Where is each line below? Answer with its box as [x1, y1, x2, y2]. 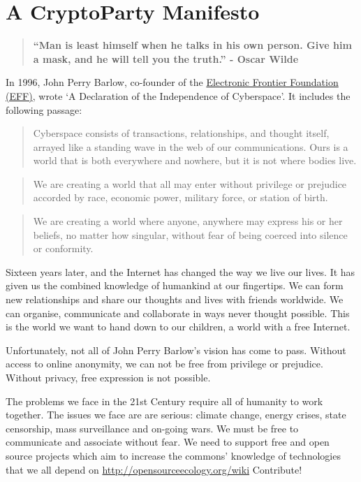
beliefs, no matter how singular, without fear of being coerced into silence [33, 227, 348, 242]
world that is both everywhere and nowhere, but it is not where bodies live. [33, 153, 357, 168]
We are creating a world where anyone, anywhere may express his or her [33, 214, 343, 228]
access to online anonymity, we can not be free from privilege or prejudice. [6, 356, 323, 371]
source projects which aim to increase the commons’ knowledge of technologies [6, 448, 341, 462]
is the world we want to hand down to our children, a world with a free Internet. [6, 319, 351, 334]
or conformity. [33, 241, 94, 256]
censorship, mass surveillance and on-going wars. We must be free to [6, 421, 299, 435]
